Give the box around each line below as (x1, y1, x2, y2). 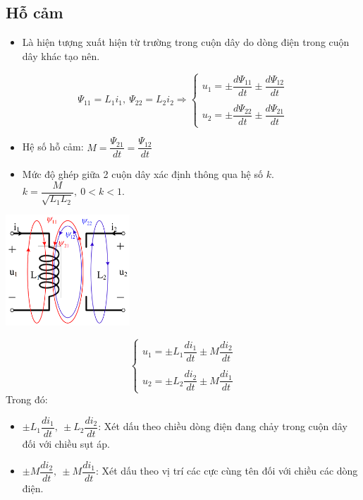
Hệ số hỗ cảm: (22, 139, 84, 154)
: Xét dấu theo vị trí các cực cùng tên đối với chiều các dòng (95, 463, 358, 478)
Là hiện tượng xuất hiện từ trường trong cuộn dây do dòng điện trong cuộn (22, 35, 350, 49)
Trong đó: (6, 392, 48, 407)
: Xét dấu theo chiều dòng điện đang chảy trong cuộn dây (98, 419, 347, 434)
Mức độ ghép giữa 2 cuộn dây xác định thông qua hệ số (22, 167, 263, 181)
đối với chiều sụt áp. (22, 436, 110, 451)
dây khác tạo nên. (22, 48, 100, 63)
